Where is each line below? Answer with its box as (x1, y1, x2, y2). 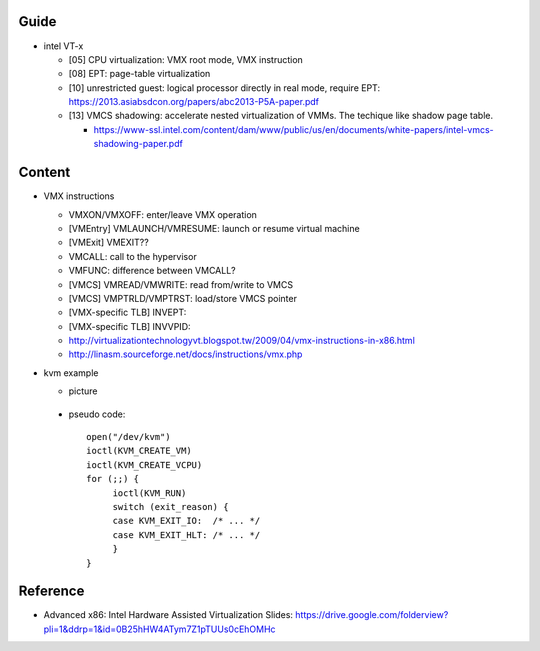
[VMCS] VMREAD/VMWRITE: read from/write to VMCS (68, 278, 294, 290)
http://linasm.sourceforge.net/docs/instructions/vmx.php (68, 348, 303, 360)
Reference (18, 583, 85, 600)
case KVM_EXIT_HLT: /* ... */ (112, 529, 261, 540)
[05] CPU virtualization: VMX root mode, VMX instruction (68, 53, 304, 65)
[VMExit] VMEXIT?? (68, 236, 149, 249)
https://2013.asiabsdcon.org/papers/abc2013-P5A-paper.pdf (68, 96, 320, 108)
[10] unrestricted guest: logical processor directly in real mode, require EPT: (68, 81, 380, 94)
